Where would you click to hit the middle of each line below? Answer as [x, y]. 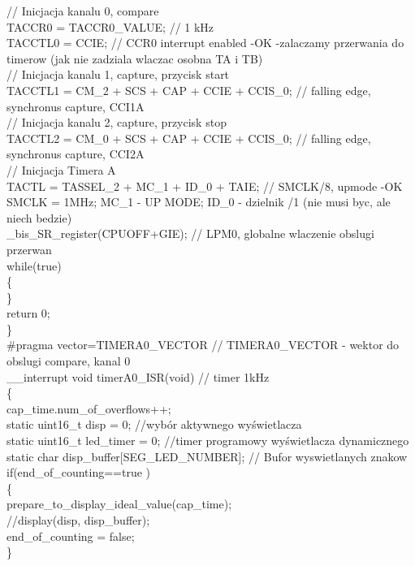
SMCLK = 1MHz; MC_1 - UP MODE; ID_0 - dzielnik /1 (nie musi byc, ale [199, 202]
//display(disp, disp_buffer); [78, 520]
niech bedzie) [39, 217]
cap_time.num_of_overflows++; [89, 408]
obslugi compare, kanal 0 [69, 361]
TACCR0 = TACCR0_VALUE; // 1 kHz [110, 26]
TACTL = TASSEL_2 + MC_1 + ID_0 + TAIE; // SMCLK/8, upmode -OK [205, 186]
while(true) [34, 265]
